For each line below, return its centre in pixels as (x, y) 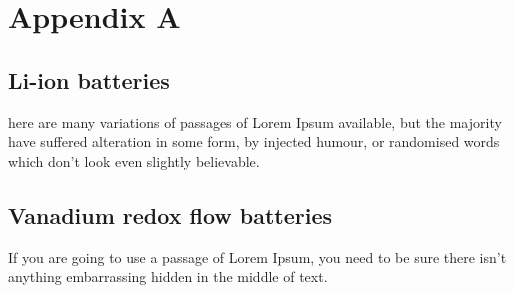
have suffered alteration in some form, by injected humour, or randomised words (254, 141)
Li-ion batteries (89, 79)
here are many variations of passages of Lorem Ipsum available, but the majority (255, 121)
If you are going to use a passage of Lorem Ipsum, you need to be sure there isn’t (257, 256)
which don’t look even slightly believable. (134, 160)
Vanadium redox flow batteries (170, 214)
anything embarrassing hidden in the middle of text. (168, 276)
